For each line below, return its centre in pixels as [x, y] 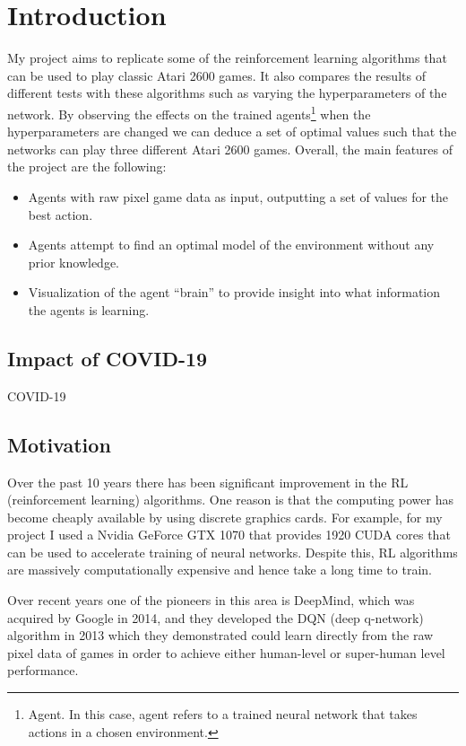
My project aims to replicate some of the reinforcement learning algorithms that [227, 58]
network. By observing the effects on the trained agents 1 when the [189, 112]
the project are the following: [87, 167]
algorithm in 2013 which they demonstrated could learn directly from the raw [220, 635]
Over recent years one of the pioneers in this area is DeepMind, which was [211, 600]
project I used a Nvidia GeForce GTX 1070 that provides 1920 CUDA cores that [229, 535]
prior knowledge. [74, 262]
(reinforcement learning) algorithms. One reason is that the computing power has [230, 500]
